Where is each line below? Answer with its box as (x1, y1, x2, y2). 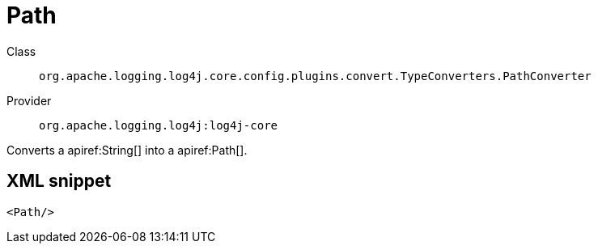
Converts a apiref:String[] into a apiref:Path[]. (6, 142, 248, 157)
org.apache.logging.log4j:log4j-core (39, 118, 278, 132)
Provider (6, 93, 52, 108)
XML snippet (6, 171, 112, 192)
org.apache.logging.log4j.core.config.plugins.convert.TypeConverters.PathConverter (39, 69, 592, 83)
